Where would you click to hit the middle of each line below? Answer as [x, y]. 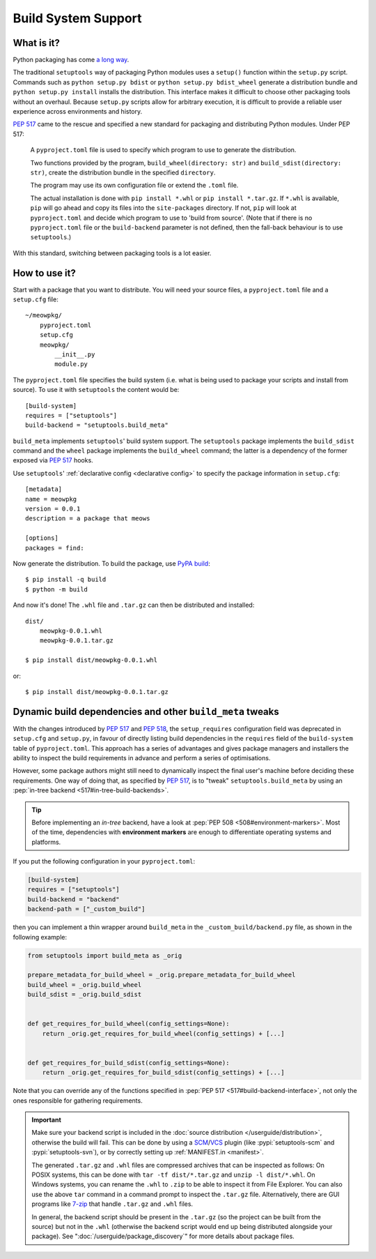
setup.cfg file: [36, 299]
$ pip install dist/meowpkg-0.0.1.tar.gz [97, 692]
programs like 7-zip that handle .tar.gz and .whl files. [112, 1204]
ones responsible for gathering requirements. [78, 1100]
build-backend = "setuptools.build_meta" [97, 425]
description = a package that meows [88, 519]
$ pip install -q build [66, 580]
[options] [42, 538]
